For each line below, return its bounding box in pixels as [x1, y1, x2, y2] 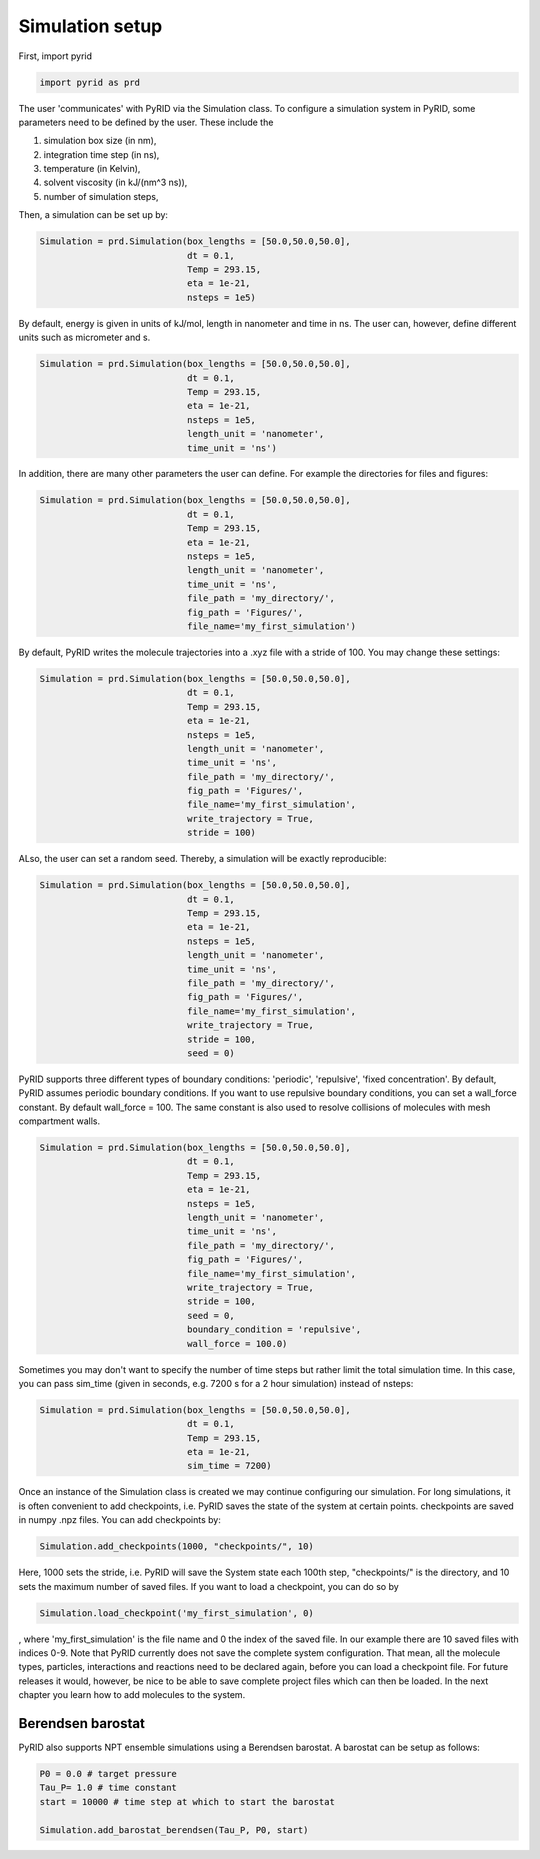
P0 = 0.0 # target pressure [39, 1768, 177, 1779]
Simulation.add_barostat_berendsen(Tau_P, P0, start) [39, 1824, 309, 1835]
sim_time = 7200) [186, 1460, 272, 1472]
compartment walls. [18, 1115, 101, 1127]
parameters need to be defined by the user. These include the [18, 116, 274, 128]
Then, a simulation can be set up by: [18, 209, 169, 221]
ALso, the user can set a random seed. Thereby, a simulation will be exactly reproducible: [18, 853, 387, 865]
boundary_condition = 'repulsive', [186, 1324, 362, 1335]
